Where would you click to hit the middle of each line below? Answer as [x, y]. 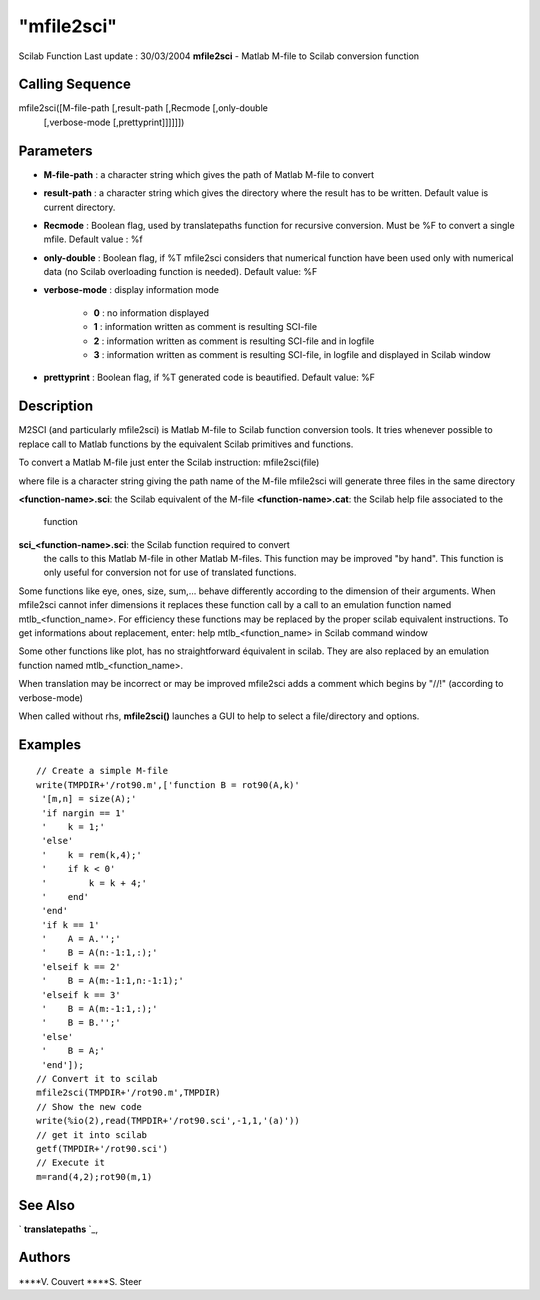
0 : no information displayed [151, 312]
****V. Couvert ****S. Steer [80, 1281]
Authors [44, 1257]
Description [56, 406]
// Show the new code [89, 1106]
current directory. [79, 207]
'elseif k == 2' [81, 966]
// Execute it [70, 1163]
